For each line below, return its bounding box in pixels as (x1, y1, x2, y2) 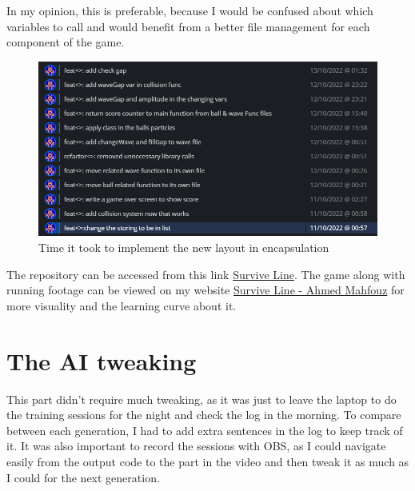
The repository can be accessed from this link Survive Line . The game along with (6, 265, 405, 282)
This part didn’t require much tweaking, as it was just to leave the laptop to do (6, 390, 397, 407)
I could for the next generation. (6, 469, 160, 485)
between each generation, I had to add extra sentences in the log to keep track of (6, 421, 403, 438)
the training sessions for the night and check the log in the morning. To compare (6, 406, 401, 423)
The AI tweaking (6, 344, 197, 377)
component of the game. (6, 34, 125, 50)
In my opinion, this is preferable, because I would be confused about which (6, 2, 373, 18)
